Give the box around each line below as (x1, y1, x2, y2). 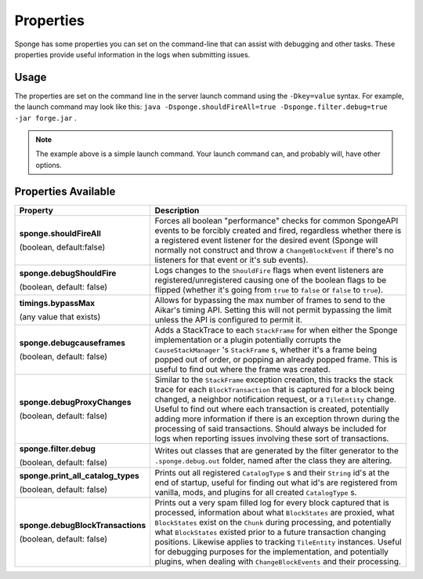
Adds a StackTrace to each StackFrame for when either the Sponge (154, 324, 398, 335)
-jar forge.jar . (14, 113, 77, 122)
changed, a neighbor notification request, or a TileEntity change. (154, 393, 397, 404)
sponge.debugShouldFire (19, 268, 117, 279)
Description (154, 205, 200, 216)
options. (35, 160, 63, 169)
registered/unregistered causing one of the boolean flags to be (154, 275, 387, 286)
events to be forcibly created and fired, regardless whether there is (154, 224, 402, 235)
